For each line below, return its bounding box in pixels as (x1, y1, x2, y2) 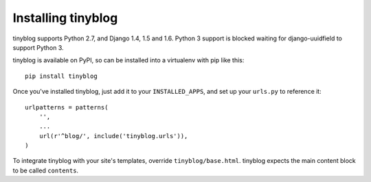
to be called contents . (12, 166, 79, 174)
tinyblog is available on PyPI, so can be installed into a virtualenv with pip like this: (12, 56, 245, 64)
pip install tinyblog (25, 72, 98, 80)
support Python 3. (12, 43, 65, 51)
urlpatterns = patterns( (25, 103, 109, 111)
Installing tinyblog (12, 10, 118, 25)
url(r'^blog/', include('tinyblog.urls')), (38, 132, 188, 140)
